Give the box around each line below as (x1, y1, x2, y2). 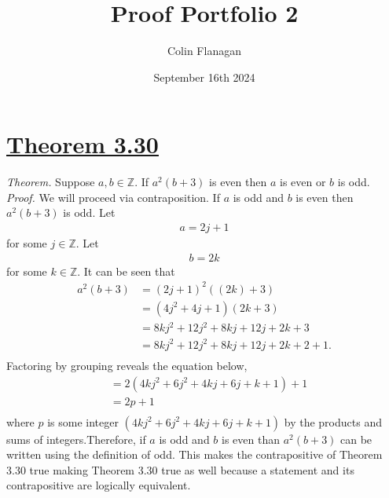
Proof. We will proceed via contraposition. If (6, 189, 220, 205)
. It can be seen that (77, 262, 175, 279)
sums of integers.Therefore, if (6, 430, 146, 447)
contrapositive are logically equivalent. (6, 477, 191, 493)
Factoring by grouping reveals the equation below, (6, 357, 248, 373)
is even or (279, 174, 326, 190)
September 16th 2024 (153, 68, 255, 85)
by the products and (284, 413, 382, 430)
